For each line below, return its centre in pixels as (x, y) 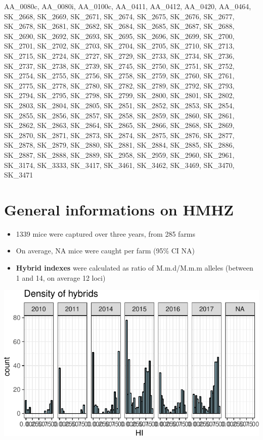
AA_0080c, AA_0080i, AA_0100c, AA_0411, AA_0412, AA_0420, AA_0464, (128, 6)
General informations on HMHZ (119, 209)
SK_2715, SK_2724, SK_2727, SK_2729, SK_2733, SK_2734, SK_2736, (119, 55)
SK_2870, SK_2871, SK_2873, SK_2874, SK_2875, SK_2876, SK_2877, (119, 135)
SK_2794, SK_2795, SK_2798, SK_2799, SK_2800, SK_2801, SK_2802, (119, 95)
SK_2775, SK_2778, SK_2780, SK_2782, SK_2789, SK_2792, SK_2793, (119, 85)
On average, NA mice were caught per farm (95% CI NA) (105, 251)
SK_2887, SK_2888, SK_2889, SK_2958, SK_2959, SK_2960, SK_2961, (119, 155)
